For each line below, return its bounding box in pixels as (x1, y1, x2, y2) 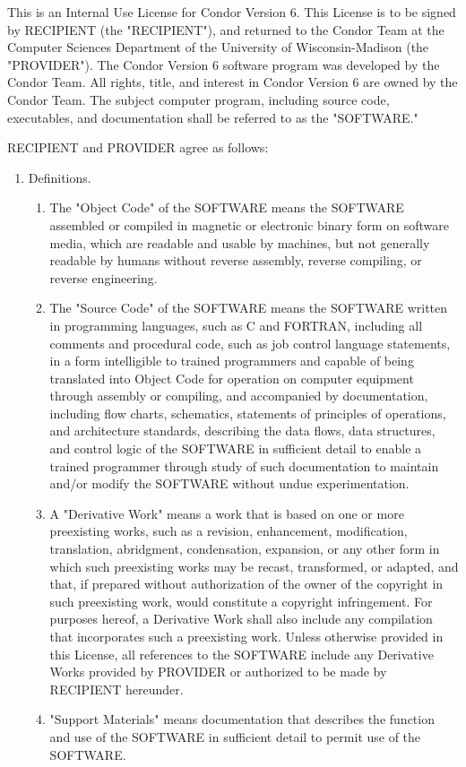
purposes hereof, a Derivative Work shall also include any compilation (49, 609, 433, 628)
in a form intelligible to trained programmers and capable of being (49, 351, 414, 370)
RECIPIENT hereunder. (49, 679, 184, 698)
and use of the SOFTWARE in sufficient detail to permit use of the (49, 727, 421, 745)
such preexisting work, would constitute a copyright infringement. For (49, 591, 433, 610)
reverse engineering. (49, 268, 158, 287)
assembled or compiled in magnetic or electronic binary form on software (49, 215, 449, 234)
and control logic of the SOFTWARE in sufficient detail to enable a (49, 439, 422, 458)
